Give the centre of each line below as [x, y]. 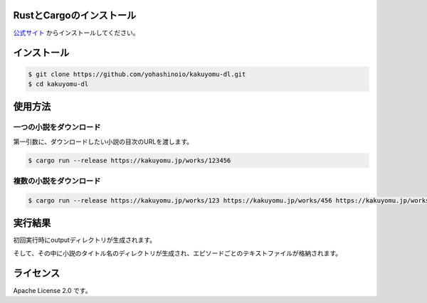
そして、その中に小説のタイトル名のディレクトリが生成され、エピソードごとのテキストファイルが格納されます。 [178, 253]
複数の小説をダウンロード [57, 181]
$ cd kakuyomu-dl [58, 84]
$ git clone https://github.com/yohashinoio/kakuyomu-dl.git [137, 74]
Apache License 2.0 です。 [52, 290]
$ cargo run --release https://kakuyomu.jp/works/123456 [130, 160]
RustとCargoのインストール [75, 15]
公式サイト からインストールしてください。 [76, 33]
